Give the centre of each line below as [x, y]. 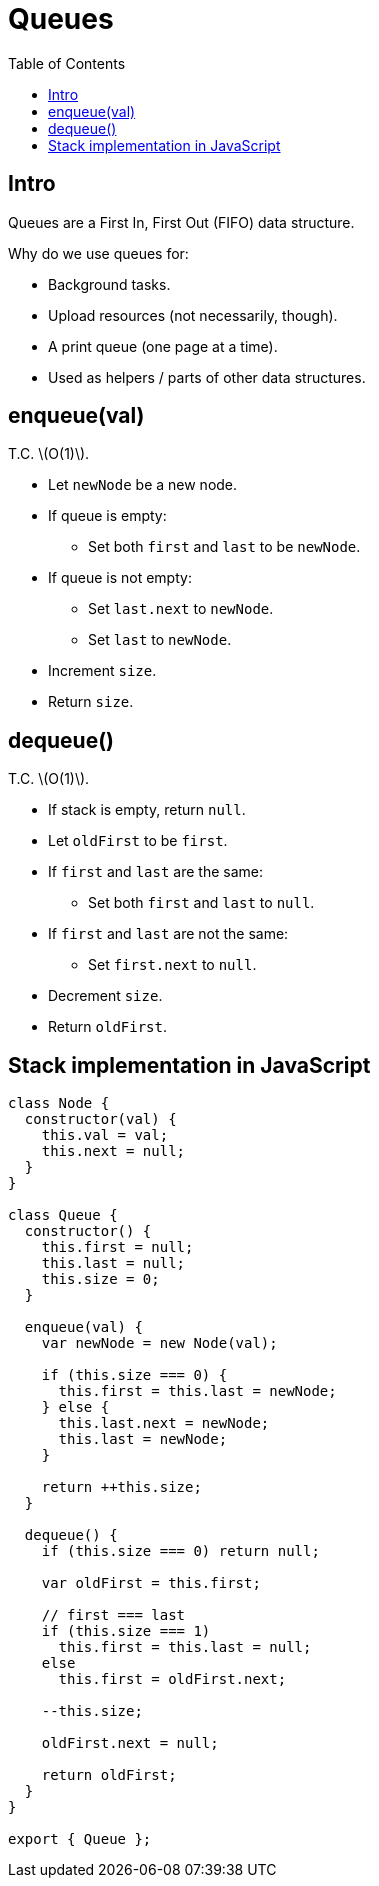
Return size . [91, 702]
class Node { [59, 1103]
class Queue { [63, 1215]
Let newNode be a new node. [143, 485]
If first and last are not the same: [168, 934]
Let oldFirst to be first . [138, 841]
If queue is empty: [107, 516]
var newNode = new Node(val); [159, 1343]
